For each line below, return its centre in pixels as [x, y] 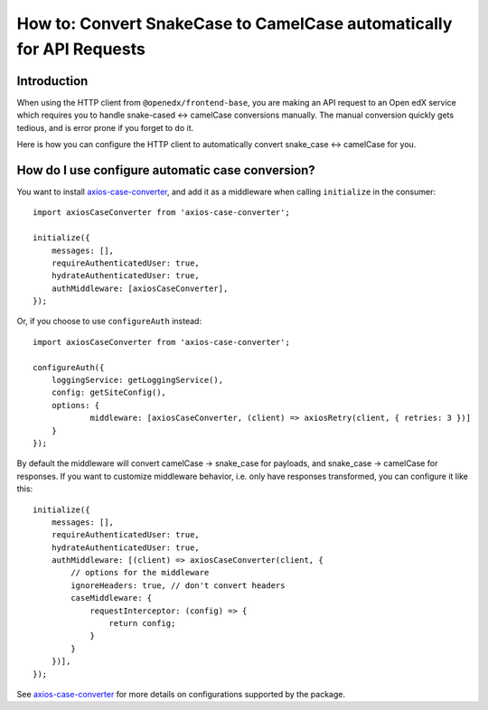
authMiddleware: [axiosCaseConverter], [140, 288]
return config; [142, 624]
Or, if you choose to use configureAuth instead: [109, 322]
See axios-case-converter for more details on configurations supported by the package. [181, 694]
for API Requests [81, 49]
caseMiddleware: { [112, 598]
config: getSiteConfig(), [109, 392]
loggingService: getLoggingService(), [137, 380]
